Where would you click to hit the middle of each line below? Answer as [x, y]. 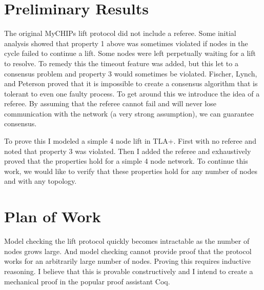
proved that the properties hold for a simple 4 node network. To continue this [126, 161]
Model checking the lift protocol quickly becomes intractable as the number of [127, 241]
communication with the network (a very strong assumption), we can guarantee [129, 113]
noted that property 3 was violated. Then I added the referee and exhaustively [128, 151]
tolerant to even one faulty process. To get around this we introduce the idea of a [132, 93]
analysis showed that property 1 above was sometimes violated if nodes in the [126, 43]
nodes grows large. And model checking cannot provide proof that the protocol [128, 251]
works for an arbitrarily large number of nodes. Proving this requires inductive [127, 261]
